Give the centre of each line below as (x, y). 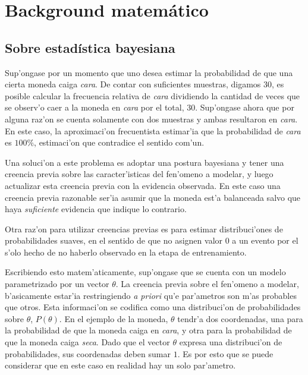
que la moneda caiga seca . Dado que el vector (87, 342)
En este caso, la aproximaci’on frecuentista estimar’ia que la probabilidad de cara (153, 130)
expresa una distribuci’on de (231, 342)
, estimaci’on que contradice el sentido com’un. (119, 142)
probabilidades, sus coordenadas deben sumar (88, 353)
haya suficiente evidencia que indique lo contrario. (96, 209)
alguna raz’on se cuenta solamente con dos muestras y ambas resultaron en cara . (151, 119)
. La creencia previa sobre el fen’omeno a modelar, (207, 284)
